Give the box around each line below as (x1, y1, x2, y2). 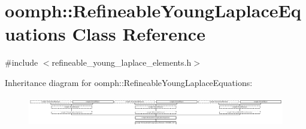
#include (5, 56, 38, 69)
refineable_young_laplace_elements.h (51, 56, 192, 69)
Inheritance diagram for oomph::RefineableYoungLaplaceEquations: (5, 76, 253, 88)
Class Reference (72, 21, 205, 46)
